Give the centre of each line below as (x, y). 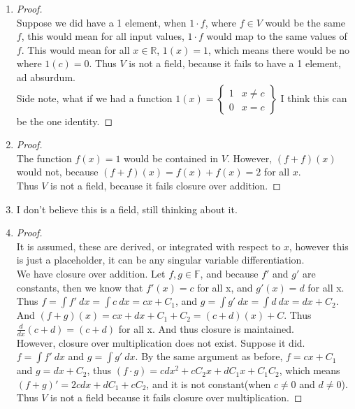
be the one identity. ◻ (65, 121)
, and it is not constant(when (209, 383)
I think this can (314, 98)
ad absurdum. (46, 77)
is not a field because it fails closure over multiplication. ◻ (176, 397)
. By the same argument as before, (209, 356)
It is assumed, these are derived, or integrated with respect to (148, 246)
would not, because (57, 172)
